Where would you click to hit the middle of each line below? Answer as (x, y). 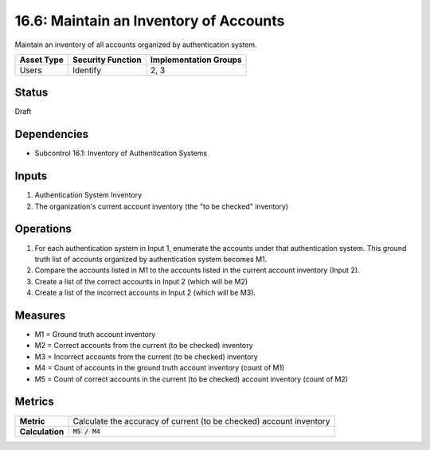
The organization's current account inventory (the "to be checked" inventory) (162, 206)
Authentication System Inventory (88, 195)
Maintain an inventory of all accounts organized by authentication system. (136, 45)
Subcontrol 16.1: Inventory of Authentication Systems (121, 153)
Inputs (31, 176)
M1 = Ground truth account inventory (95, 335)
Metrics (35, 402)
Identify (87, 70)
